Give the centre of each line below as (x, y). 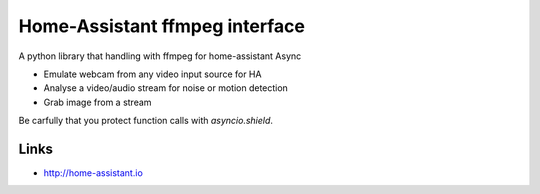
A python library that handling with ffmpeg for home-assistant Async (160, 56)
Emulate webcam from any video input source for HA (152, 74)
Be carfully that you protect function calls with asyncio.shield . (146, 121)
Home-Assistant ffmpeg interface (161, 26)
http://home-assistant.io (93, 173)
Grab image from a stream (97, 102)
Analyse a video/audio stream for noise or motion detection (166, 88)
